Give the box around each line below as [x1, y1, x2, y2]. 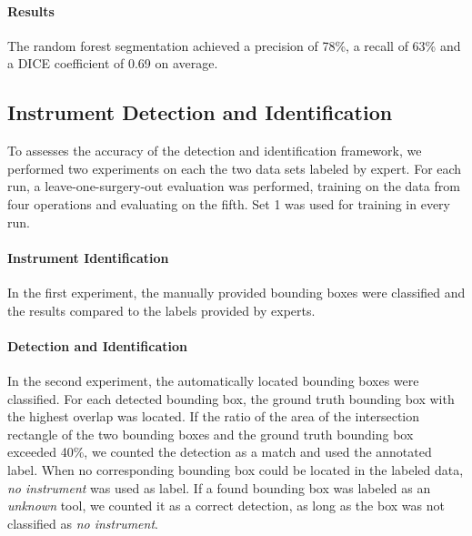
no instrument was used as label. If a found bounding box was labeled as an [7, 478, 431, 497]
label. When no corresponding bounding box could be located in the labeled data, [7, 460, 464, 479]
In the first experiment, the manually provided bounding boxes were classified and [7, 282, 466, 301]
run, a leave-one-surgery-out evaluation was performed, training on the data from [7, 177, 460, 196]
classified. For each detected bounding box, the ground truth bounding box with [7, 389, 455, 408]
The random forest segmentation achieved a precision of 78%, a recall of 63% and [7, 35, 461, 55]
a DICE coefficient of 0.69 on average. [7, 54, 218, 73]
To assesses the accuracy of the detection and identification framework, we [7, 141, 422, 160]
